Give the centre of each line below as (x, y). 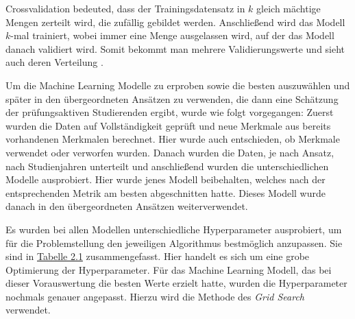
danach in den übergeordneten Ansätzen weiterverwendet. (127, 206)
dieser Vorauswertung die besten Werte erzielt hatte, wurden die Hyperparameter (176, 283)
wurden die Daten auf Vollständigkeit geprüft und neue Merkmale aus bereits (168, 125)
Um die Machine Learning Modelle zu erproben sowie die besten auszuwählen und (178, 85)
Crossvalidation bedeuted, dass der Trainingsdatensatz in (125, 8)
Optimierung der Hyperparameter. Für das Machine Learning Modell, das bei (169, 269)
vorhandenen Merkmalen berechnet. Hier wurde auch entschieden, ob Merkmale (173, 139)
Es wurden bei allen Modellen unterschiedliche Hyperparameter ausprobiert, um (174, 229)
